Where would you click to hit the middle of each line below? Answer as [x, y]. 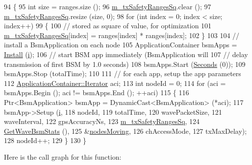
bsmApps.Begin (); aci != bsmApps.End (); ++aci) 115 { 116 [97, 93]
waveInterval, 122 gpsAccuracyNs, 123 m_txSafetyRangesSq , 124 [102, 121]
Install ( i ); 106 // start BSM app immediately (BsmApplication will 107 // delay [126, 54]
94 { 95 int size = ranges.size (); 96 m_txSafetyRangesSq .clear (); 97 [108, 6]
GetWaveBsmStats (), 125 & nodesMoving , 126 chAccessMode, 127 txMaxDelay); [126, 131]
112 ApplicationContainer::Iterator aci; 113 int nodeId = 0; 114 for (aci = [115, 83]
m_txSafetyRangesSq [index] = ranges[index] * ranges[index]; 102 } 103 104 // [122, 35]
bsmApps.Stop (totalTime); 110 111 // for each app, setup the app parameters [123, 73]
